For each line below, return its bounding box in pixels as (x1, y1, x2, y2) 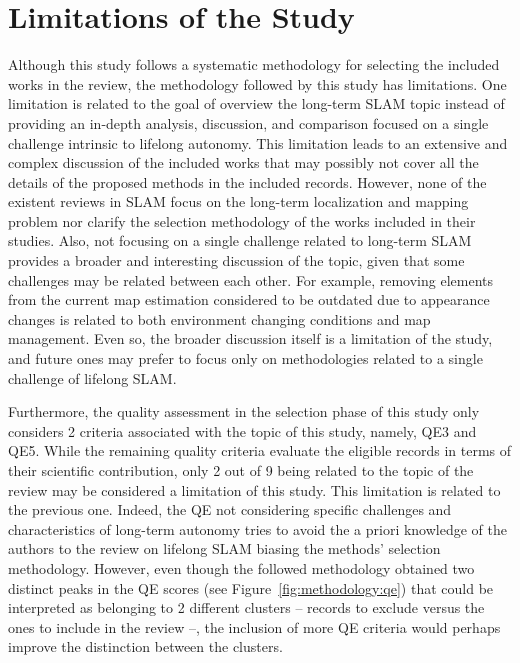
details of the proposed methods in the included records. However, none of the (8, 171, 487, 192)
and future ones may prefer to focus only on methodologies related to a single (8, 348, 483, 369)
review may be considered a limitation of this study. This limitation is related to (8, 479, 501, 500)
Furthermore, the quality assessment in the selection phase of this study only (8, 401, 480, 422)
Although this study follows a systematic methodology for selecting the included (8, 54, 500, 75)
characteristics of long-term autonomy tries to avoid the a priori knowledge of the (8, 518, 507, 539)
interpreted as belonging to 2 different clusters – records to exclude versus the (8, 597, 485, 618)
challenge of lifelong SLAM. (8, 367, 177, 388)
